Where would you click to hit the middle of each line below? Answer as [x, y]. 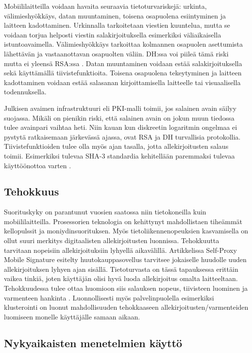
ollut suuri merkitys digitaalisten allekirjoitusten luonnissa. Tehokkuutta [112, 240]
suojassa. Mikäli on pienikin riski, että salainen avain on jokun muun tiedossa [119, 117]
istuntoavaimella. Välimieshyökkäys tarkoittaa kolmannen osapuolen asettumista [124, 44]
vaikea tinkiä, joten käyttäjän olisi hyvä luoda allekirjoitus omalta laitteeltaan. [121, 278]
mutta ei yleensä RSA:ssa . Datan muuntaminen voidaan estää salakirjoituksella [123, 63]
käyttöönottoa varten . [38, 165]
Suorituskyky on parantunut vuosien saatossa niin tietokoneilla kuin [105, 212]
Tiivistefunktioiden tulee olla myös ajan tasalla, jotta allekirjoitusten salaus [116, 146]
